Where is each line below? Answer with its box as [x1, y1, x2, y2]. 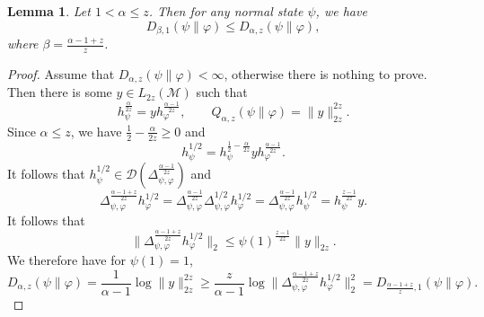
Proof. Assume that [7, 64, 115, 83]
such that [196, 83, 248, 101]
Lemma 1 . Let [7, 2, 91, 20]
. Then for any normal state [148, 2, 304, 20]
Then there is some [7, 83, 112, 101]
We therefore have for [7, 250, 126, 269]
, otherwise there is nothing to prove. [224, 64, 427, 83]
